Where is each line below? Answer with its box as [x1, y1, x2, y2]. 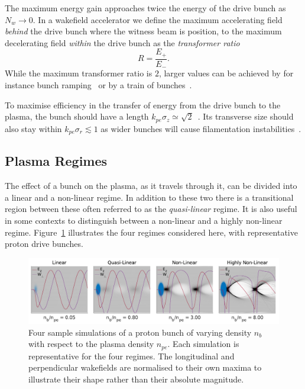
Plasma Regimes [5, 152, 108, 170]
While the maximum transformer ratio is [5, 67, 152, 79]
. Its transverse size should [197, 110, 294, 123]
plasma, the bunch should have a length [5, 110, 149, 123]
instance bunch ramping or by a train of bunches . [5, 78, 192, 91]
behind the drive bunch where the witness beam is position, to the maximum [5, 25, 282, 37]
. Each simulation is [167, 337, 239, 350]
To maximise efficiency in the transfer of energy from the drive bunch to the [5, 98, 281, 111]
